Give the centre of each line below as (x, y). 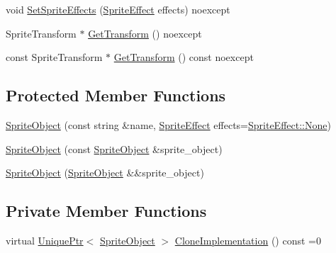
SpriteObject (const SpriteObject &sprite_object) (114, 148)
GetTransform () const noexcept (184, 57)
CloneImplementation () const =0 (248, 240)
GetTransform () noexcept (145, 33)
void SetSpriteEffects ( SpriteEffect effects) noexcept (118, 9)
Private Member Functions (106, 211)
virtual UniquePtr (45, 240)
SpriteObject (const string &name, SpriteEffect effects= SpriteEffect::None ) (168, 124)
